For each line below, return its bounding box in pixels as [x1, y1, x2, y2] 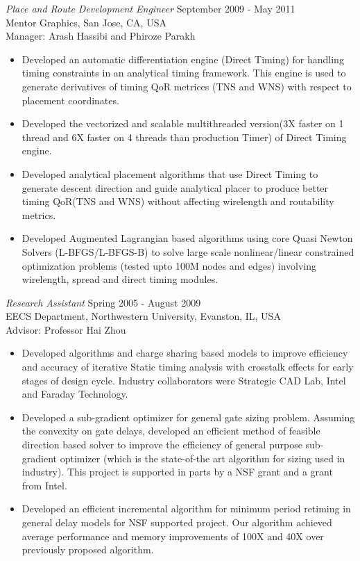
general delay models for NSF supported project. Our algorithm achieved [22, 515, 332, 529]
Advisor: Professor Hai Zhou [6, 322, 126, 336]
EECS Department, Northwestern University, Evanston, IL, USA [6, 309, 281, 323]
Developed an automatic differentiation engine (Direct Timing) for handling [22, 51, 344, 66]
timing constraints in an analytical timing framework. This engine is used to [22, 65, 346, 80]
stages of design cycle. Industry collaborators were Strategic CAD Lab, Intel [22, 373, 346, 387]
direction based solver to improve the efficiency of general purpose [22, 437, 302, 452]
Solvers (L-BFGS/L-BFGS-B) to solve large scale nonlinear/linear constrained [22, 244, 354, 259]
